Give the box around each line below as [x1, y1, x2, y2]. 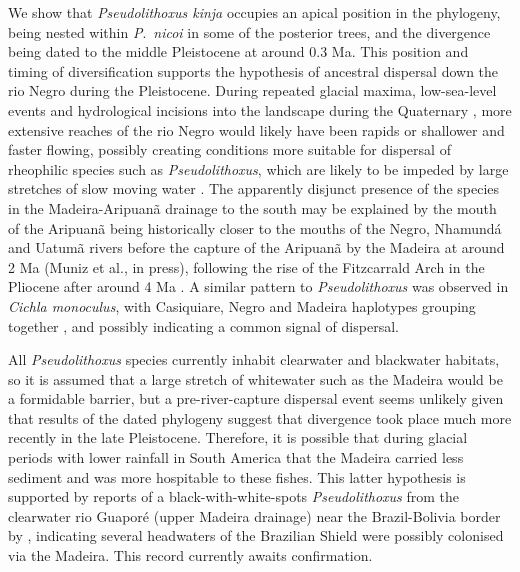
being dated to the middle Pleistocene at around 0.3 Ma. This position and [8, 41, 469, 62]
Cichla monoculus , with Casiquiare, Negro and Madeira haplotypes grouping [8, 295, 476, 316]
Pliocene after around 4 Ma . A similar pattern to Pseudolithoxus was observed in [8, 276, 509, 297]
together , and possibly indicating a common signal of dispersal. [8, 315, 399, 336]
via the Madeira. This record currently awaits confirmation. [8, 545, 373, 566]
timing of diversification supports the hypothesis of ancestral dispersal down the [8, 60, 499, 81]
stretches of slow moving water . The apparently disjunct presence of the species [8, 178, 500, 199]
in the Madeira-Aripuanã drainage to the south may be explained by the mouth [8, 197, 497, 218]
